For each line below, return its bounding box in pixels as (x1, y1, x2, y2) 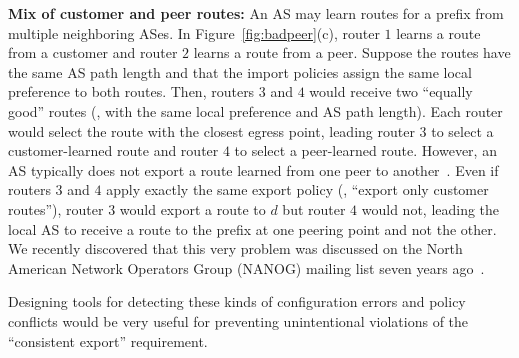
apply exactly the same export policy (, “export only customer (106, 179, 489, 200)
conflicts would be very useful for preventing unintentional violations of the (8, 310, 469, 331)
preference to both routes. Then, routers (8, 81, 255, 102)
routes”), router (8, 198, 104, 219)
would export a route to (119, 198, 266, 219)
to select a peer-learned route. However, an (234, 140, 497, 161)
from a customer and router (8, 42, 178, 63)
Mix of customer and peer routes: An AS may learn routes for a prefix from (8, 3, 504, 23)
